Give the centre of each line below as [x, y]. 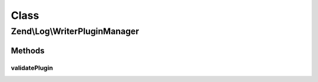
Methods [28, 50]
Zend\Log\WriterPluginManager [75, 31]
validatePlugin [32, 68]
